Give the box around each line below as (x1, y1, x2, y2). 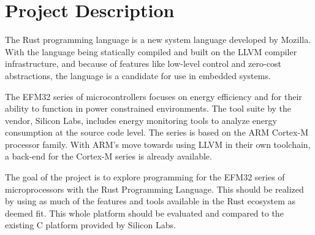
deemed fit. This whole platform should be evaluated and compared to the (5, 206, 284, 219)
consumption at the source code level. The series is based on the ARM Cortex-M (5, 126, 308, 139)
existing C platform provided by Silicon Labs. (5, 218, 176, 231)
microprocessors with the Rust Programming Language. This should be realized (5, 182, 304, 195)
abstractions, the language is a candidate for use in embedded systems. (5, 69, 271, 82)
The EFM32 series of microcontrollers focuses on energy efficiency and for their (5, 90, 302, 102)
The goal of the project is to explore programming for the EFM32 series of (5, 171, 285, 183)
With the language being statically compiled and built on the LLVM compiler (5, 45, 297, 58)
